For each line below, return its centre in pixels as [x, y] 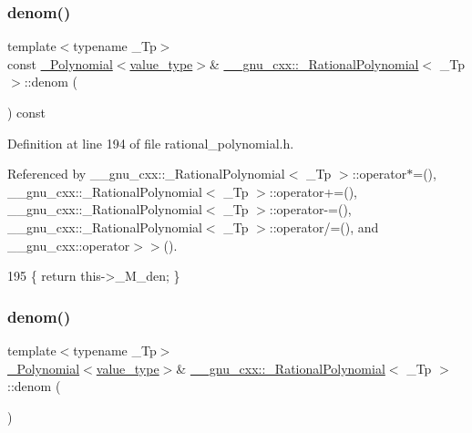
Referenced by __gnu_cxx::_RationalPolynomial [146, 174]
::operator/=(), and [324, 227]
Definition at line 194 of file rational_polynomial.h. [151, 143]
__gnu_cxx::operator [69, 245]
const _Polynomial [60, 63]
